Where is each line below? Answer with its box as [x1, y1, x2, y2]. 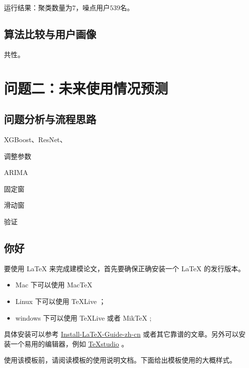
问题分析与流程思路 [4, 111, 96, 127]
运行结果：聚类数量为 [4, 2, 72, 12]
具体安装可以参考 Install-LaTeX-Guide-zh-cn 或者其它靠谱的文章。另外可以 [4, 329, 239, 339]
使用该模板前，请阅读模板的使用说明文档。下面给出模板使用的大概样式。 [4, 355, 236, 365]
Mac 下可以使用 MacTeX [15, 280, 92, 290]
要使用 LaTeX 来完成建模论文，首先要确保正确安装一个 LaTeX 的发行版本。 [4, 263, 245, 273]
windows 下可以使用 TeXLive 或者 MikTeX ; [15, 312, 152, 323]
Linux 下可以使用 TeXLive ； [15, 296, 106, 306]
